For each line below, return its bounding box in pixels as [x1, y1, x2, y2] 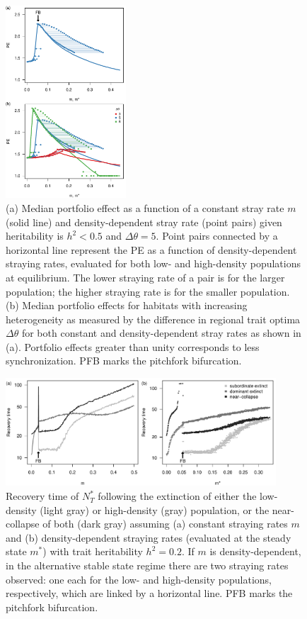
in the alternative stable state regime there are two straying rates [6, 558, 289, 573]
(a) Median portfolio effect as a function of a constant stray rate [6, 200, 284, 215]
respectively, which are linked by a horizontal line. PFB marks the [6, 586, 293, 601]
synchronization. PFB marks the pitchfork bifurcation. [6, 353, 242, 368]
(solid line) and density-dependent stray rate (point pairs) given [6, 214, 282, 229]
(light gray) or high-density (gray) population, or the [40, 502, 270, 517]
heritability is [6, 228, 64, 243]
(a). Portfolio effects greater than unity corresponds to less [6, 339, 260, 354]
